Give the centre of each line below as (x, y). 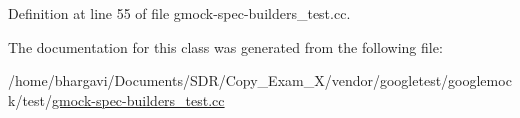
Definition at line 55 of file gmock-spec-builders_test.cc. (179, 13)
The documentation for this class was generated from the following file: (225, 46)
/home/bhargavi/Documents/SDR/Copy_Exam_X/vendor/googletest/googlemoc (260, 80)
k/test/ (30, 99)
